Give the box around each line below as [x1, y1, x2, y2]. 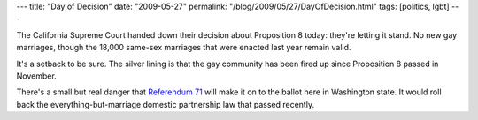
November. [16, 71, 57, 81]
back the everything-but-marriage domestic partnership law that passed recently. [16, 99, 314, 109]
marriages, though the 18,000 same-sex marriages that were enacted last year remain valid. [16, 42, 351, 53]
